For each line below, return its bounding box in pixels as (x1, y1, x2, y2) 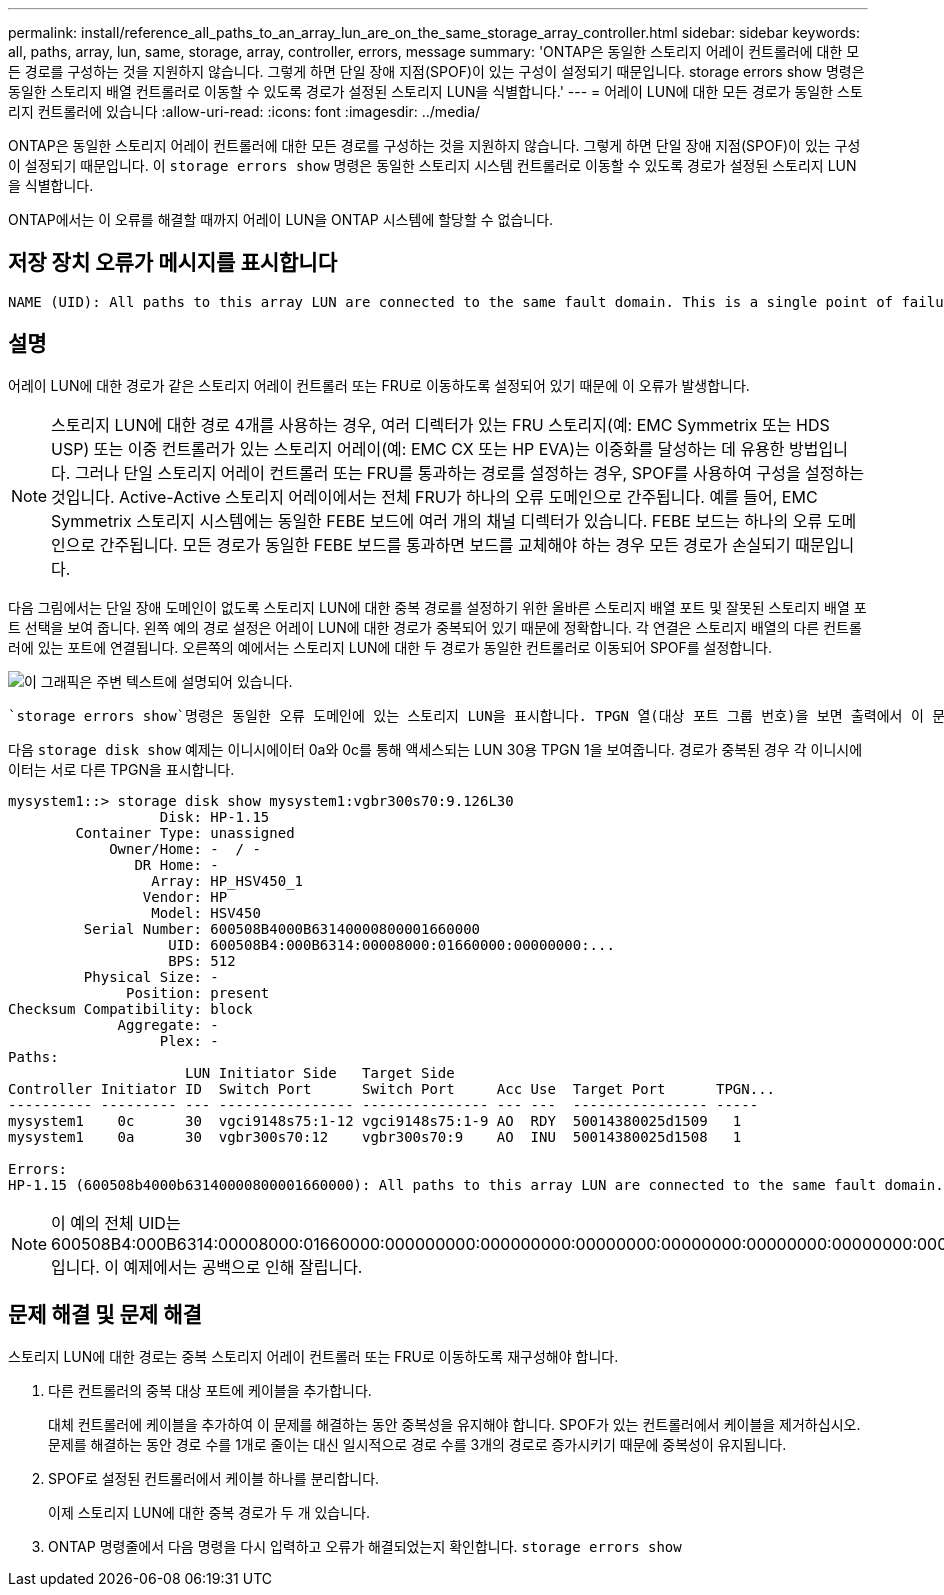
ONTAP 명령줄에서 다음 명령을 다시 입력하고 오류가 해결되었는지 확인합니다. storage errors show (48, 1537, 682, 1555)
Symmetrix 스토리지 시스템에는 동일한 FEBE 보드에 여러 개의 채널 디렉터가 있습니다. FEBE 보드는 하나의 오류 (51, 510, 823, 531)
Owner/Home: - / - (109, 840, 261, 857)
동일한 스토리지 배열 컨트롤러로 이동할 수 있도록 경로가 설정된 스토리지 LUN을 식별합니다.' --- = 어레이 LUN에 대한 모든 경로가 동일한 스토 (8, 83, 863, 100)
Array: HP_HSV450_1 (151, 872, 304, 889)
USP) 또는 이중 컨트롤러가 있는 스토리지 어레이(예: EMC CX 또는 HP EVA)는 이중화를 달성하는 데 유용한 (51, 438, 785, 459)
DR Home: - (134, 856, 219, 873)
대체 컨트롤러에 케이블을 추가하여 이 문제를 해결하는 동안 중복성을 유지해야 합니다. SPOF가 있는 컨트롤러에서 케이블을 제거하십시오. (48, 1415, 861, 1433)
